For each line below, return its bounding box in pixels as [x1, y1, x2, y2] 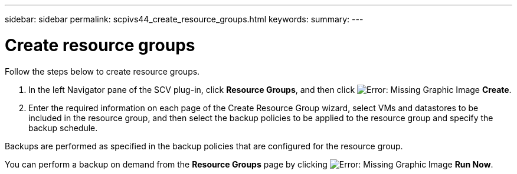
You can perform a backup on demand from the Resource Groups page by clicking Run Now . [5, 159, 493, 169]
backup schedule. [28, 122, 98, 133]
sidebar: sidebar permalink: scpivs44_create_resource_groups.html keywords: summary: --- [5, 14, 364, 24]
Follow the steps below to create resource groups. [5, 66, 200, 76]
